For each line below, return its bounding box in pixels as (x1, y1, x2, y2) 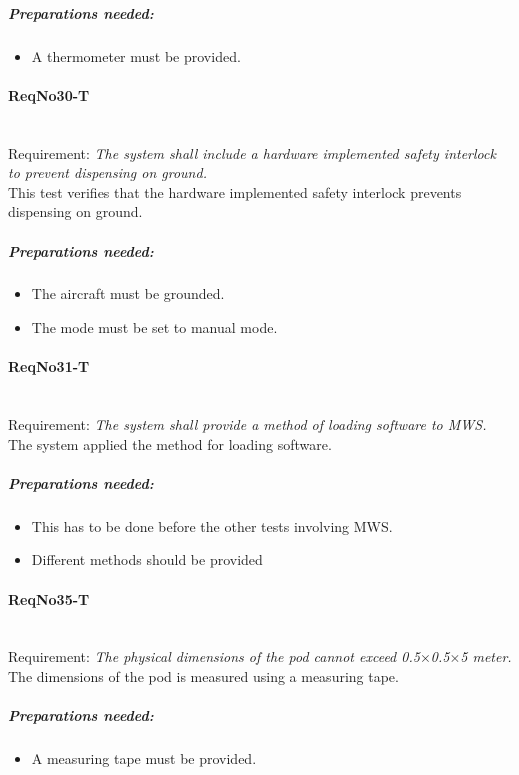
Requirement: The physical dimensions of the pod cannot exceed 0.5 (8, 646, 420, 667)
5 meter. (460, 646, 512, 667)
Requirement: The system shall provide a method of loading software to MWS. (8, 414, 487, 435)
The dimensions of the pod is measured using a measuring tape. (8, 665, 399, 686)
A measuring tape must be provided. (31, 748, 257, 769)
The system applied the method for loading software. (8, 433, 332, 454)
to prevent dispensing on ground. (8, 162, 207, 183)
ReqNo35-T (8, 588, 90, 609)
